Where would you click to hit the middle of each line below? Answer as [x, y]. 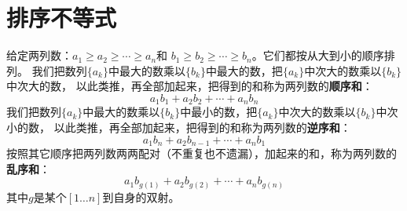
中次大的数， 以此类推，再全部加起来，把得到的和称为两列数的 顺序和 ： [190, 86]
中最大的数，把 [244, 70]
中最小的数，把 [219, 112]
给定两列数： [39, 55]
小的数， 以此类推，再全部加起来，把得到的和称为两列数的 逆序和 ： [179, 127]
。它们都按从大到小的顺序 [318, 55]
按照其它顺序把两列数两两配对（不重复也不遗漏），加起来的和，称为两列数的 [202, 153]
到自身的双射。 [141, 196]
